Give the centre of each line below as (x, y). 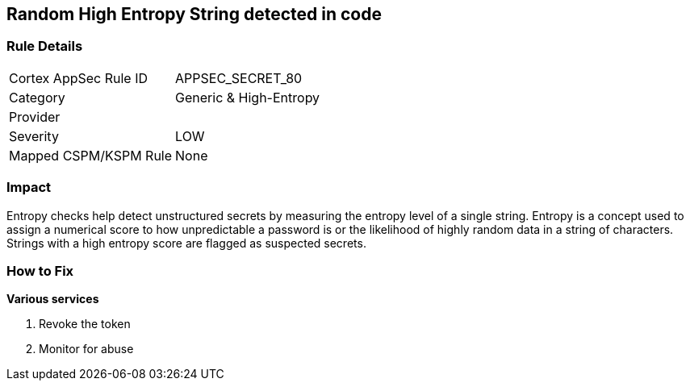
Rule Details (45, 46)
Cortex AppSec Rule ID (79, 78)
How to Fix (40, 270)
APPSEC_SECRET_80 (239, 78)
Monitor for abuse (86, 349)
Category (37, 97)
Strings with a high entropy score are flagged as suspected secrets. (186, 243)
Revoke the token (85, 324)
